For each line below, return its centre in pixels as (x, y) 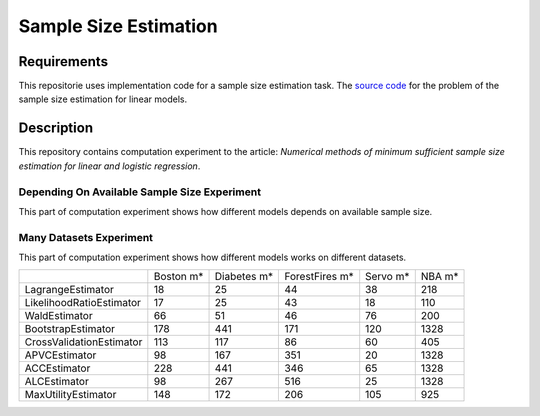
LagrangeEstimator (69, 290)
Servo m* (387, 277)
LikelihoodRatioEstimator (83, 303)
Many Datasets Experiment (86, 237)
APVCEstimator (60, 355)
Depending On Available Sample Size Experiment (140, 192)
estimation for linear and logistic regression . (109, 166)
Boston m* (178, 277)
